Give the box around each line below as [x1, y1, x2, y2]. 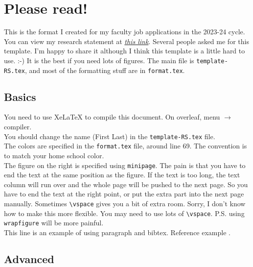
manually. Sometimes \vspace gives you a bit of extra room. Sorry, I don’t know [4, 198, 246, 208]
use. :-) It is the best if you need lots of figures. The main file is [4, 55, 194, 65]
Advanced [4, 251, 54, 266]
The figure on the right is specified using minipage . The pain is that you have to [4, 160, 246, 170]
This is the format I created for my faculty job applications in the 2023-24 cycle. [4, 26, 245, 37]
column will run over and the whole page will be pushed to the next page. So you [4, 179, 248, 189]
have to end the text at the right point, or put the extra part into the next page [4, 189, 244, 199]
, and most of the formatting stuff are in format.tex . [24, 65, 185, 75]
